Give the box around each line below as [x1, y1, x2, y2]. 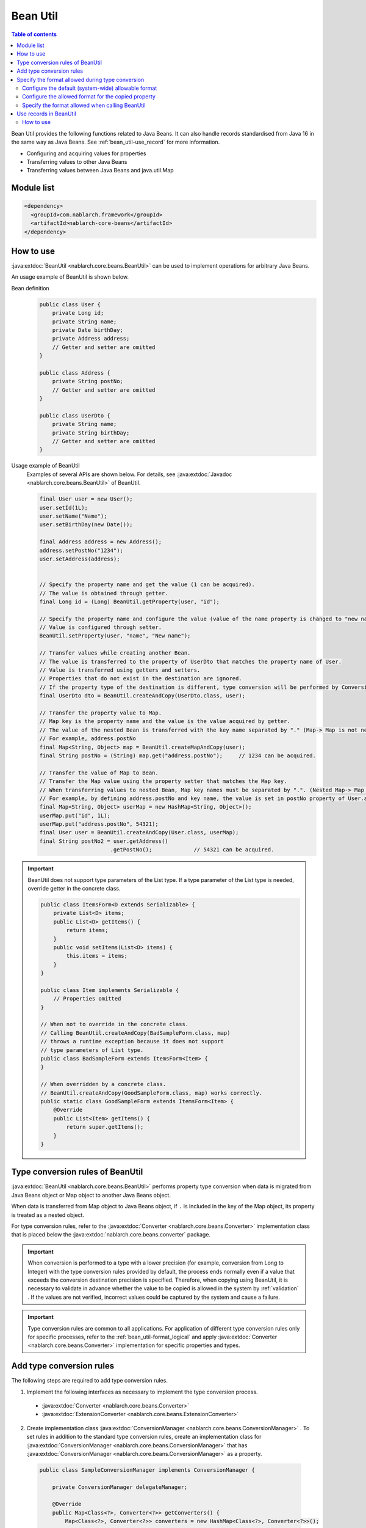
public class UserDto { [39, 412, 111, 419]
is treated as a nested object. [11, 1211, 85, 1219]
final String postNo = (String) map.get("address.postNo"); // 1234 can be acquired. [39, 752, 317, 759]
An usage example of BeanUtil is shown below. [11, 273, 129, 281]
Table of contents [11, 31, 57, 38]
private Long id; [52, 309, 104, 317]
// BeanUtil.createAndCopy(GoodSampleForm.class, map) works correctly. [40, 1089, 263, 1096]
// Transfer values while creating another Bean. [39, 650, 191, 656]
